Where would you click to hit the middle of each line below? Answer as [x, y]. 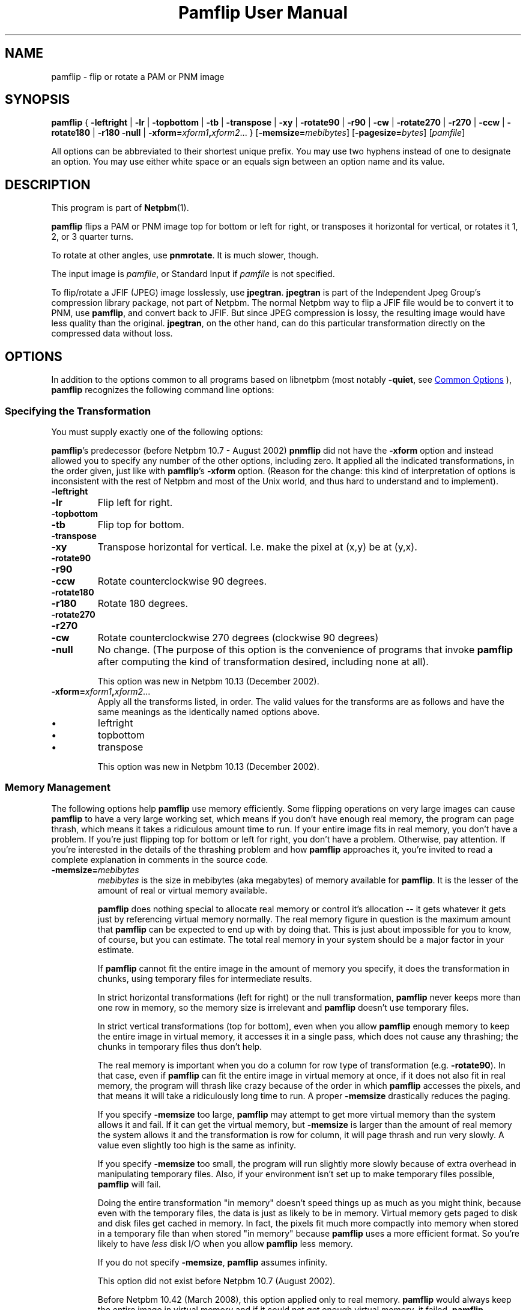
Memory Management [58, 788]
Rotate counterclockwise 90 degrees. [182, 581]
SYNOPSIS [38, 100]
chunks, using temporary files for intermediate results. [205, 978]
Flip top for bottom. [141, 524]
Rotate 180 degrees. [143, 603]
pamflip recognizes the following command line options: [163, 390]
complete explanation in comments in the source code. [160, 859]
